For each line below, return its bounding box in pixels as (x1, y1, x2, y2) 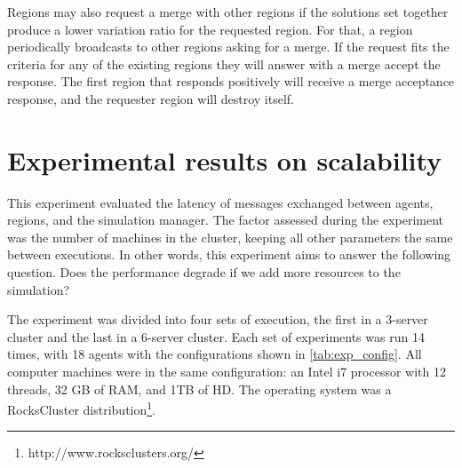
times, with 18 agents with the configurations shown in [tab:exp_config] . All (7, 345, 422, 363)
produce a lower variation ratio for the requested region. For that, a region (7, 20, 413, 38)
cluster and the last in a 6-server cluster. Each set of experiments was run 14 (7, 327, 425, 345)
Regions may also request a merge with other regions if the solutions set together (7, 3, 449, 20)
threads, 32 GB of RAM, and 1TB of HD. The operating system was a (7, 379, 392, 398)
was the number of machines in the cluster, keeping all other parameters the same (7, 227, 453, 246)
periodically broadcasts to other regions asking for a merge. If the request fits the (7, 37, 450, 56)
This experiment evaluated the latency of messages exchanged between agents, (7, 193, 434, 211)
